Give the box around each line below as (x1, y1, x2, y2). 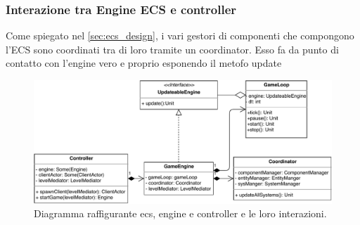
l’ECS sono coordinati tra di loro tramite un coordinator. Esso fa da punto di (6, 41, 339, 56)
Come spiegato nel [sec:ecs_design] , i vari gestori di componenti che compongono (6, 28, 354, 43)
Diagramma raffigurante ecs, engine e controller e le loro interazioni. (34, 206, 327, 221)
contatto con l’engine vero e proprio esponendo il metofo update (6, 56, 282, 70)
